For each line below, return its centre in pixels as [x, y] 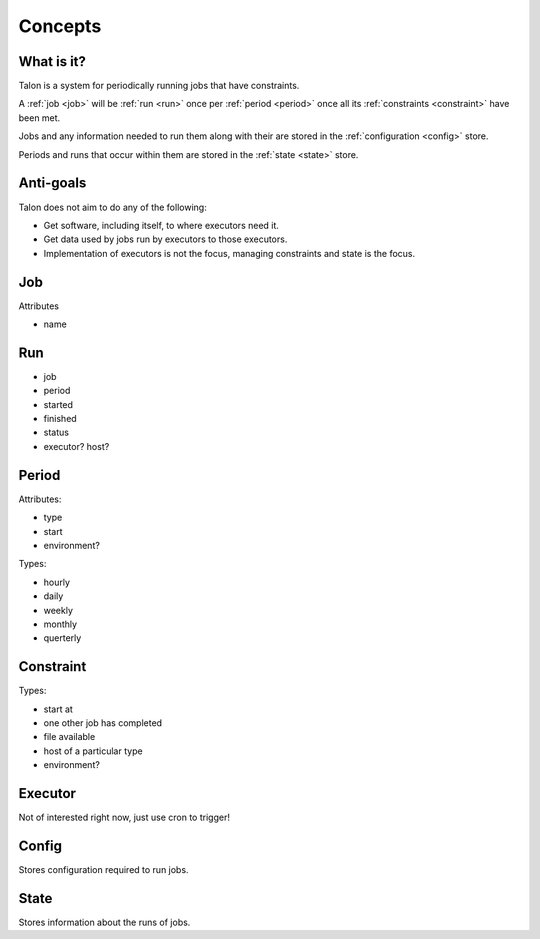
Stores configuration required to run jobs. [103, 869]
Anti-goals [52, 183]
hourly [56, 582]
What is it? [52, 61]
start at [58, 709]
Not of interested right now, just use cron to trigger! [124, 817]
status [56, 432]
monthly [60, 624]
